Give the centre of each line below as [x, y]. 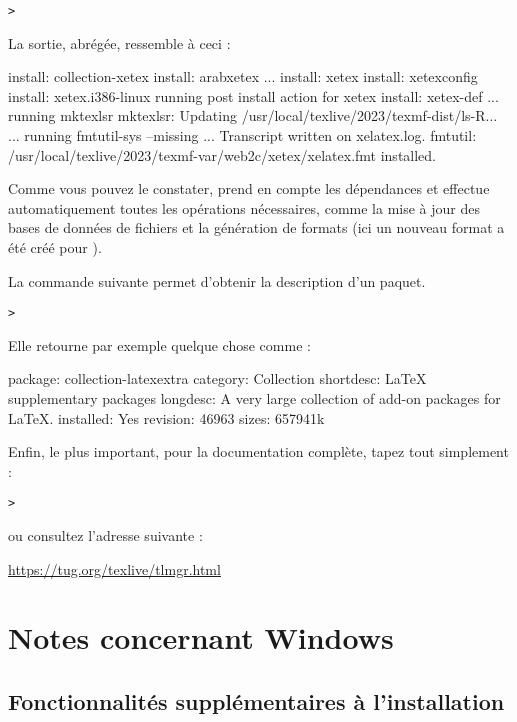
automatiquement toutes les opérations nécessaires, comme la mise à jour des [244, 207]
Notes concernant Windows [201, 637]
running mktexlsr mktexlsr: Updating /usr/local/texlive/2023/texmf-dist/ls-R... [253, 115]
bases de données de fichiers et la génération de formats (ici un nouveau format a [256, 227]
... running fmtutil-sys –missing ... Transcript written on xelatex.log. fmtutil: [242, 135]
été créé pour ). [55, 247]
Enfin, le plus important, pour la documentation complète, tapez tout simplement [258, 451]
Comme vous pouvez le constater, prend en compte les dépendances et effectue [249, 188]
